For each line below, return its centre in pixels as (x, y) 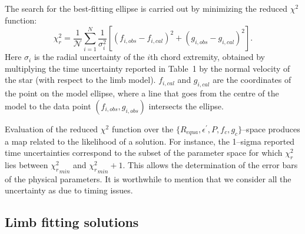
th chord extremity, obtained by (208, 57)
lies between (26, 164)
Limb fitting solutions (72, 222)
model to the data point (48, 106)
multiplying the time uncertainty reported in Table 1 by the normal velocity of (147, 68)
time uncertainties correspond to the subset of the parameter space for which (144, 153)
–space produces (271, 128)
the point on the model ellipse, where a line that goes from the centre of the (142, 93)
